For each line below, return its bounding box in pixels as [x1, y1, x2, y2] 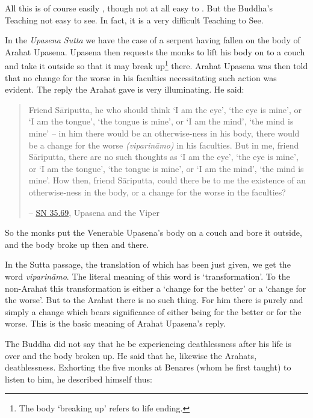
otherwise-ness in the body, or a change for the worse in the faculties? [28, 185, 286, 198]
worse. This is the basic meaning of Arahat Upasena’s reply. [5, 317, 226, 330]
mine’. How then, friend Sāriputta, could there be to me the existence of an [28, 174, 306, 186]
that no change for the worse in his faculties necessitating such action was [5, 71, 277, 84]
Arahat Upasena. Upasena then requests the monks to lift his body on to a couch [5, 45, 305, 58]
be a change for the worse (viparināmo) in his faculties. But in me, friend [28, 138, 299, 151]
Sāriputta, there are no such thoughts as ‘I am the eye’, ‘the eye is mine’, [28, 150, 299, 163]
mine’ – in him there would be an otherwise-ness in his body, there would [28, 127, 300, 139]
